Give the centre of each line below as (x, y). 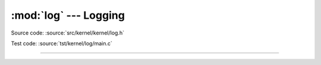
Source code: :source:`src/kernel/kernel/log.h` (68, 33)
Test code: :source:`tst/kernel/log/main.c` (62, 43)
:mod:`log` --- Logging (68, 15)
